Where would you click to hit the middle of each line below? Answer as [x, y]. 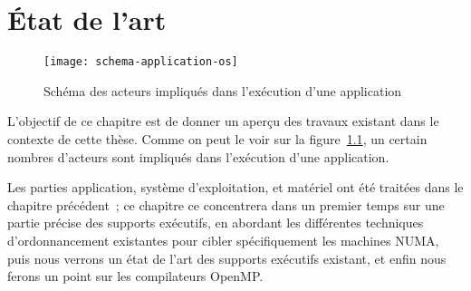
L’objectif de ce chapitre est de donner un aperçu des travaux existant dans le [223, 121]
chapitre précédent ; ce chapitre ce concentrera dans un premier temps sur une [226, 204]
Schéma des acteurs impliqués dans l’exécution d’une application [223, 90]
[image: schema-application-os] [141, 62]
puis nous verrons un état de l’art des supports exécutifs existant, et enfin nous [227, 258]
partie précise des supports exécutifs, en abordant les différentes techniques [216, 223]
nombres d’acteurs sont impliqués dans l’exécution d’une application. [198, 156]
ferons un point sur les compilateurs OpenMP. [135, 276]
